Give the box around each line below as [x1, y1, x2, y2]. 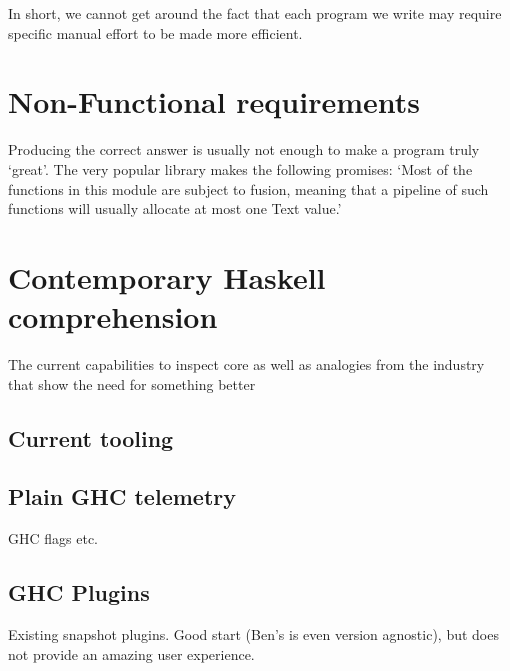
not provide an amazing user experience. [8, 643, 255, 664]
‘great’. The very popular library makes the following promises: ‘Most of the [8, 158, 473, 179]
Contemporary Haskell [8, 256, 326, 297]
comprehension [8, 296, 218, 337]
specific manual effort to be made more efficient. [8, 22, 303, 43]
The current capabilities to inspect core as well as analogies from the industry [8, 354, 485, 374]
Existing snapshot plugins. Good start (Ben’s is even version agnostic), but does [8, 623, 499, 644]
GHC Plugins [8, 577, 150, 608]
